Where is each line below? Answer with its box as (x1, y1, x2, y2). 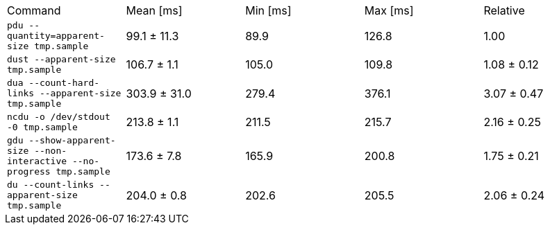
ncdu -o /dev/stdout (7, 112, 110, 122)
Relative (483, 3, 525, 17)
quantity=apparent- (7, 30, 105, 41)
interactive (7, 156, 67, 166)
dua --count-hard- (7, 78, 100, 88)
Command (7, 3, 61, 17)
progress (7, 166, 51, 177)
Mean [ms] (126, 3, 183, 17)
